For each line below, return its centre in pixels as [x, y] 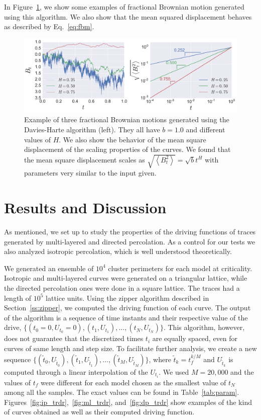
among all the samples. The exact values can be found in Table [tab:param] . [122, 392]
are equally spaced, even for [195, 338]
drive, [13, 327]
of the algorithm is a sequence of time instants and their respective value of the [126, 317]
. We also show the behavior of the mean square [133, 139]
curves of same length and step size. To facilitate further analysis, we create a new [130, 348]
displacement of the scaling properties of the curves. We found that [127, 149]
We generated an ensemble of [49, 268]
